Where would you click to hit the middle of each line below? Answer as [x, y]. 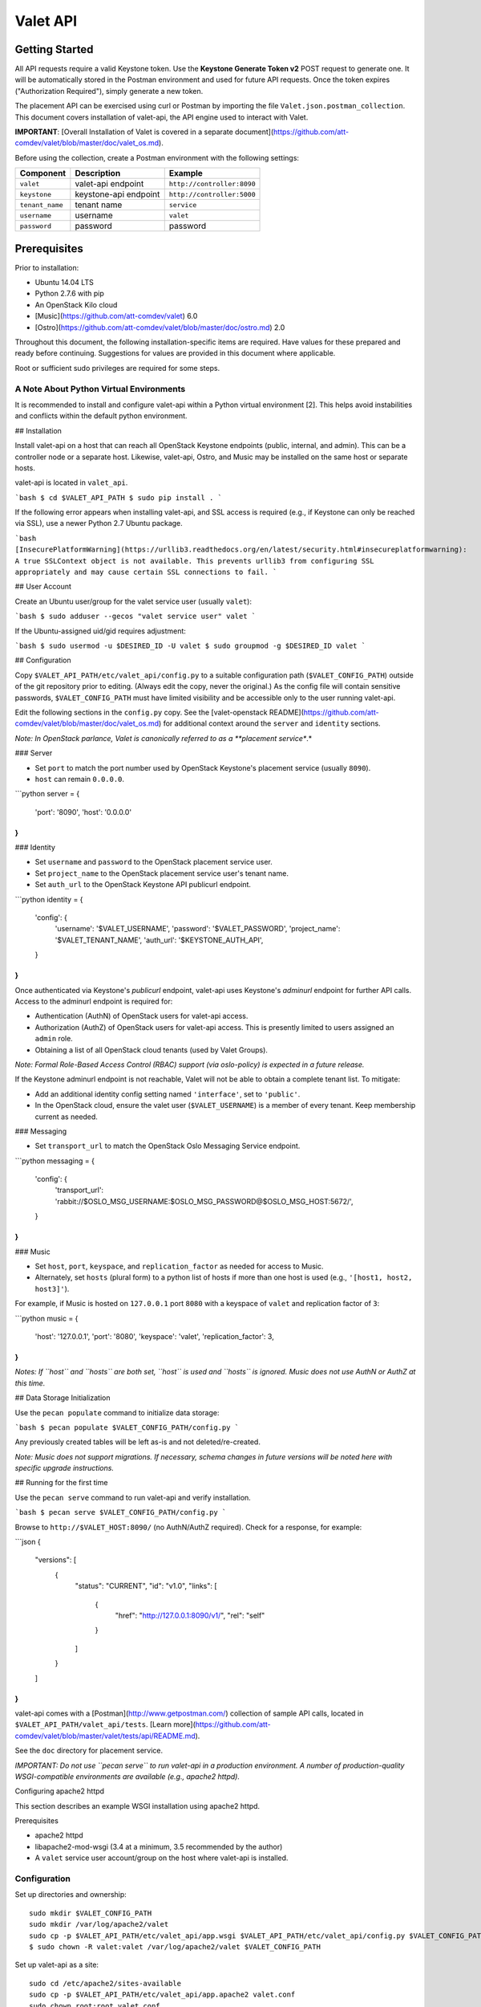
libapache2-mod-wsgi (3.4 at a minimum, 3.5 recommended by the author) [159, 1846]
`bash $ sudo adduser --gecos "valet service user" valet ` [135, 617]
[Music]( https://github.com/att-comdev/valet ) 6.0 [116, 316]
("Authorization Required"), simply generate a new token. [109, 91]
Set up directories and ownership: [71, 1895]
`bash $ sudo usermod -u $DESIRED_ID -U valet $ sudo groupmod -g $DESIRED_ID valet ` [190, 646]
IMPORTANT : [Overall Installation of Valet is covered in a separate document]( [144, 132]
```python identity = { [49, 899]
